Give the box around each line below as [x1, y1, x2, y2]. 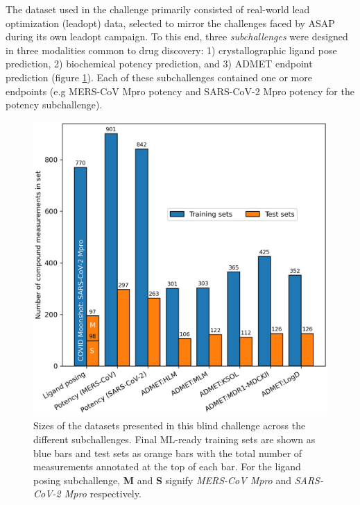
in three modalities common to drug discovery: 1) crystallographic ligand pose [6, 42, 337, 57]
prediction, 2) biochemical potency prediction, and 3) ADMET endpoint [6, 56, 313, 71]
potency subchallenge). [6, 97, 103, 112]
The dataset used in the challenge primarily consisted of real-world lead [6, 2, 310, 16]
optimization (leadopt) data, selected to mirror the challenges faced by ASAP [6, 15, 335, 30]
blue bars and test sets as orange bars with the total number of [33, 445, 302, 460]
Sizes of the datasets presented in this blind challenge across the [33, 418, 306, 433]
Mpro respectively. [64, 486, 142, 501]
